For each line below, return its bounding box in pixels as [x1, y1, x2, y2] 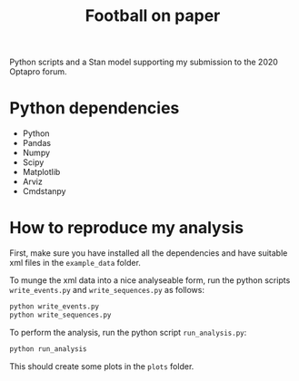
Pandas [22, 138, 52, 149]
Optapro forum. [9, 66, 67, 77]
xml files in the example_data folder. [9, 258, 141, 269]
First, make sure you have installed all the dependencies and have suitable [9, 248, 288, 259]
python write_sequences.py [9, 310, 112, 319]
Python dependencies [9, 98, 180, 119]
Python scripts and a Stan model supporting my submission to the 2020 [9, 56, 279, 68]
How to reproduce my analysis [9, 218, 244, 239]
